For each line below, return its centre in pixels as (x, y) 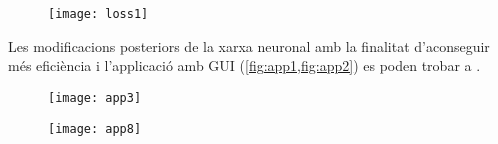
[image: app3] (95, 97)
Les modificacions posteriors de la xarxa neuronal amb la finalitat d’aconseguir (249, 45)
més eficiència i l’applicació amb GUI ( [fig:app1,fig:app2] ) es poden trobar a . (244, 65)
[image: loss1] (98, 14)
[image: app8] (95, 128)
